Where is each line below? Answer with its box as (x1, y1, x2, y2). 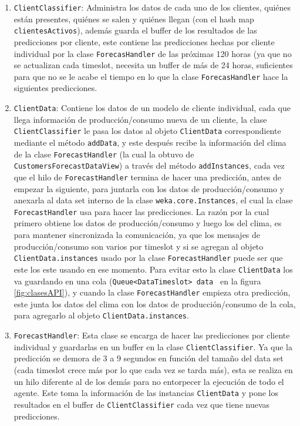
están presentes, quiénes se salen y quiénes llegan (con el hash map (14, 12, 254, 25)
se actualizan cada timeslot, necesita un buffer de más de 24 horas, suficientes (14, 59, 293, 71)
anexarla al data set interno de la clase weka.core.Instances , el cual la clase (14, 194, 293, 206)
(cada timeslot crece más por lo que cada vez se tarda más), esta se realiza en (14, 364, 293, 375)
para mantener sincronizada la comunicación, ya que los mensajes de (14, 229, 261, 241)
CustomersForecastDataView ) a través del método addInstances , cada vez (14, 159, 285, 172)
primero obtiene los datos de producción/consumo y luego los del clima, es (14, 217, 282, 229)
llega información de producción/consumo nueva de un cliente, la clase (14, 113, 267, 125)
